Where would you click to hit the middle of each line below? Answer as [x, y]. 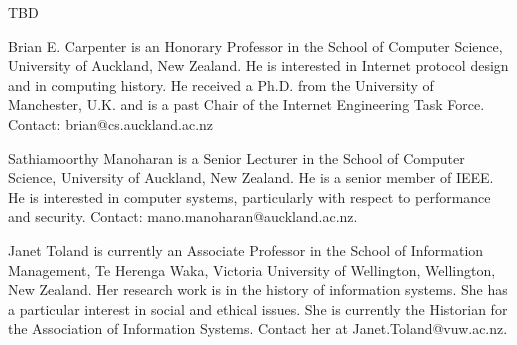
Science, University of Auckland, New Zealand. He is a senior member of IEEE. [251, 177]
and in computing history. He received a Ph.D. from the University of [221, 84]
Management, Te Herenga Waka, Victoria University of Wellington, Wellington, [252, 269]
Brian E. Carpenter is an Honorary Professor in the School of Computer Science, [255, 45]
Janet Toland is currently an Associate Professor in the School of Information [246, 249]
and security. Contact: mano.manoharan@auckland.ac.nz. [183, 216]
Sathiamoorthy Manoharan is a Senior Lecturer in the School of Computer [236, 157]
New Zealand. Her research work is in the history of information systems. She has [258, 289]
